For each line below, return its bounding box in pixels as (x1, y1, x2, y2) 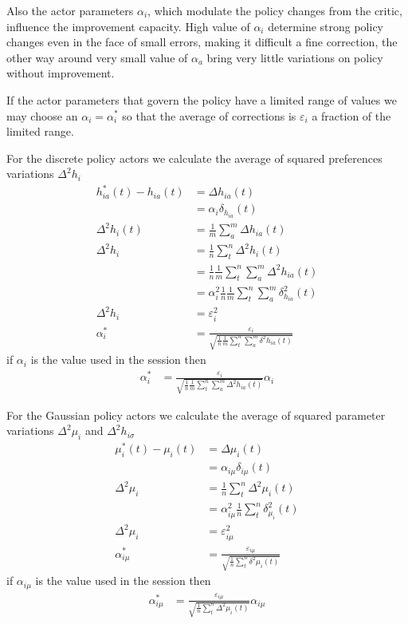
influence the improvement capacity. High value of (6, 18, 250, 34)
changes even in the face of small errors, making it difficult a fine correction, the (6, 34, 398, 50)
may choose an (6, 107, 78, 124)
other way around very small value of (6, 49, 188, 65)
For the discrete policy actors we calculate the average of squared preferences (6, 149, 382, 166)
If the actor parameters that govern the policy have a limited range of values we (6, 91, 397, 108)
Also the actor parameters (6, 2, 134, 18)
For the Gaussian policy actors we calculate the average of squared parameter (6, 406, 386, 423)
